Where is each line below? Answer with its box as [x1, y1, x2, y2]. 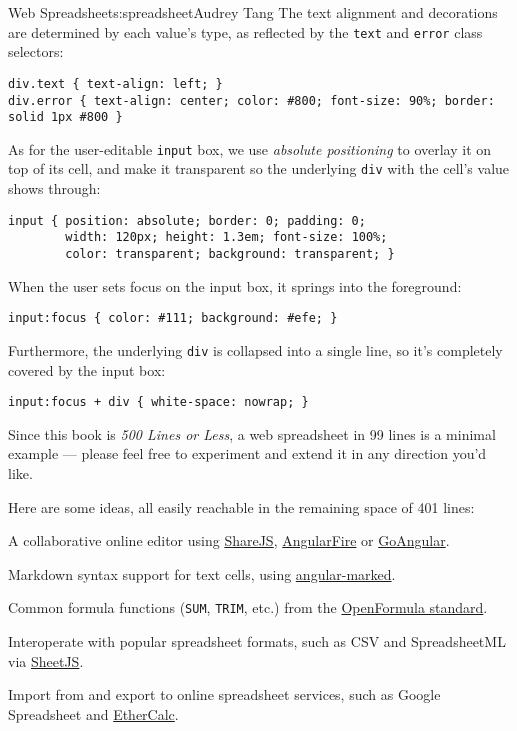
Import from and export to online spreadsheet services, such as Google [8, 684, 441, 705]
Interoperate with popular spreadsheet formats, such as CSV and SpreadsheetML [8, 631, 506, 652]
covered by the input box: [8, 359, 166, 380]
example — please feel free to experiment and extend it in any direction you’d [8, 443, 487, 464]
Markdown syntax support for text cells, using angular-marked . [8, 563, 396, 584]
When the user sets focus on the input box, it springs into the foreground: [8, 275, 462, 296]
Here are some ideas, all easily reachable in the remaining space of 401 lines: [8, 496, 475, 517]
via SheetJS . [8, 650, 84, 671]
